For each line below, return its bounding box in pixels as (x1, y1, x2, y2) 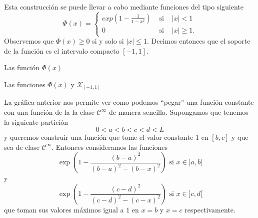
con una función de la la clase (4, 107, 94, 117)
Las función (4, 62, 39, 73)
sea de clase (4, 141, 39, 152)
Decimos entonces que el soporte (151, 36, 250, 46)
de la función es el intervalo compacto (4, 45, 119, 56)
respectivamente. (184, 204, 235, 215)
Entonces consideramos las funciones (55, 141, 167, 152)
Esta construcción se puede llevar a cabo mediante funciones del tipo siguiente (4, 2, 243, 12)
